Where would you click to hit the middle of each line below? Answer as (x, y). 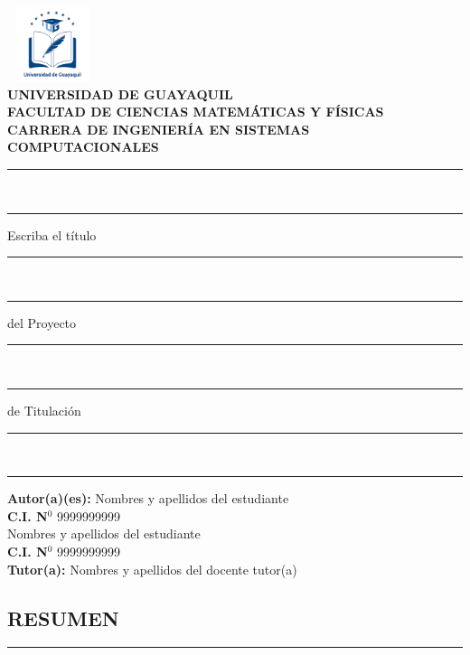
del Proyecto (42, 322)
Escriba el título (52, 234)
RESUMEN (63, 618)
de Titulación (44, 410)
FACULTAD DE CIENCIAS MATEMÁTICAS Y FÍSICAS (196, 112)
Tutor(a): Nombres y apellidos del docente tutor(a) (152, 569)
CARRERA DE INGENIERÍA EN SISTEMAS (159, 129)
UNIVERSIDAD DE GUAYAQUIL (120, 94)
